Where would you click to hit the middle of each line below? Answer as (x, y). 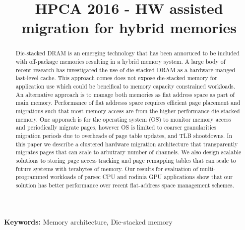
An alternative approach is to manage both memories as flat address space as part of (125, 94)
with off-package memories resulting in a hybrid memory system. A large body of (121, 62)
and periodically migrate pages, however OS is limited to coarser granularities (116, 127)
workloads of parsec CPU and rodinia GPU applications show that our (142, 177)
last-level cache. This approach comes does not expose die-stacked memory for (116, 78)
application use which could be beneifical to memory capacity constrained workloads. (125, 86)
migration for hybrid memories (129, 27)
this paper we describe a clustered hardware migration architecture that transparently (127, 144)
